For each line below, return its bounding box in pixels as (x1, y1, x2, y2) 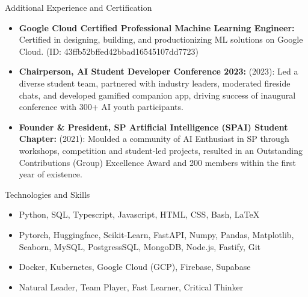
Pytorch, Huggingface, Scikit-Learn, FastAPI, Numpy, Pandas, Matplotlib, (19, 228, 294, 240)
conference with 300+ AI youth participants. (19, 100, 183, 113)
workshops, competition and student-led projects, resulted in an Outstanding (19, 144, 303, 156)
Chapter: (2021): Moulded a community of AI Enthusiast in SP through (19, 132, 289, 145)
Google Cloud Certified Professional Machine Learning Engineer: (19, 21, 295, 34)
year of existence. (19, 168, 82, 180)
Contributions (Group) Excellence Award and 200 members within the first (19, 156, 296, 168)
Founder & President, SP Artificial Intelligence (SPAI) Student (19, 120, 288, 133)
